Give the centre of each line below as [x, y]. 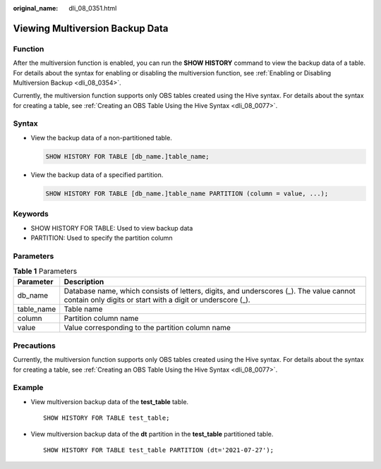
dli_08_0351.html [93, 8]
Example [28, 388]
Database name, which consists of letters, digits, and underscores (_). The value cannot [210, 291]
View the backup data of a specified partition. [97, 175]
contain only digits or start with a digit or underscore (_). [157, 300]
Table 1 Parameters [45, 272]
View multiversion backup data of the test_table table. [110, 401]
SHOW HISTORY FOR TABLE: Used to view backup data [112, 228]
